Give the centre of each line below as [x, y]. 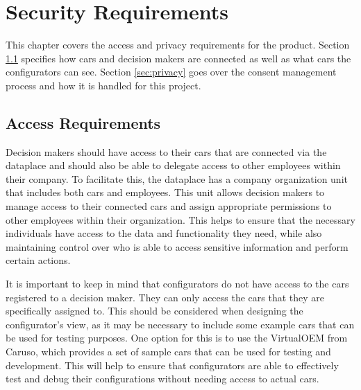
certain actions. [38, 260]
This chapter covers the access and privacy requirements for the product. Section [178, 45]
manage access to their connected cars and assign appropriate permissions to [169, 206]
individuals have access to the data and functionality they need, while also [164, 233]
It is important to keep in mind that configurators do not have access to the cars [177, 284]
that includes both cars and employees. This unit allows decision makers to [165, 192]
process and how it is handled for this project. [103, 85]
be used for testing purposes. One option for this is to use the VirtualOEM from [177, 338]
